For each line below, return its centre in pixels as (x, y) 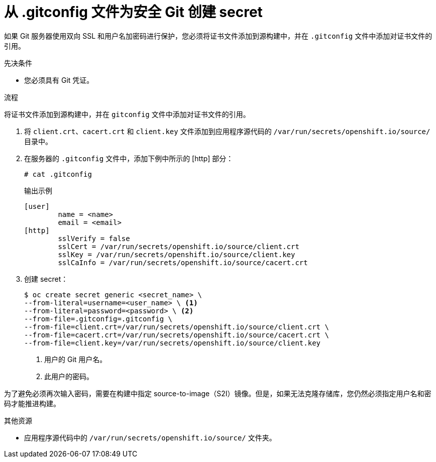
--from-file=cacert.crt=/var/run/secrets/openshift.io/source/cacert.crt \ (177, 335)
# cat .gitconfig (58, 174)
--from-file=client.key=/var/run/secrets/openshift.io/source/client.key (173, 343)
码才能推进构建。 (32, 403)
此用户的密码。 (69, 376)
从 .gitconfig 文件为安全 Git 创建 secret (133, 12)
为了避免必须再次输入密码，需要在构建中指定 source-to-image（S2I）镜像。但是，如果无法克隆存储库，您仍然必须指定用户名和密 (218, 393)
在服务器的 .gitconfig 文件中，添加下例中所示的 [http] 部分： (129, 158)
